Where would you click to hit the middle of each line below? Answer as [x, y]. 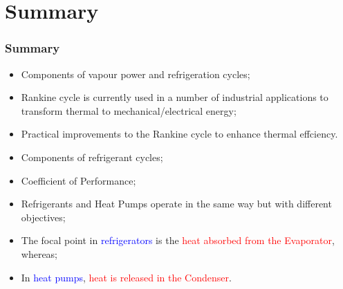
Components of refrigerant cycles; [92, 157]
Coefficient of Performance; [78, 180]
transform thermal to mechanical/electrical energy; [129, 110]
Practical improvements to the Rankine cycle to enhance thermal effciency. [179, 134]
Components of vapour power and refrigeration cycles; [136, 74]
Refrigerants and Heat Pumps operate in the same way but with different [176, 204]
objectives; [43, 217]
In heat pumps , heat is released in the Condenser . [126, 277]
